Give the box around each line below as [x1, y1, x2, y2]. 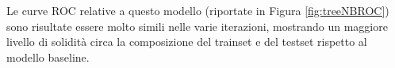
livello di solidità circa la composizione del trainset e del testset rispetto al [6, 33, 367, 50]
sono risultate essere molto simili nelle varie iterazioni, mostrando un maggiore [6, 17, 388, 34]
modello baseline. [6, 48, 90, 65]
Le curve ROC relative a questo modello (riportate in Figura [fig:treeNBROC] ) [6, 2, 389, 18]
